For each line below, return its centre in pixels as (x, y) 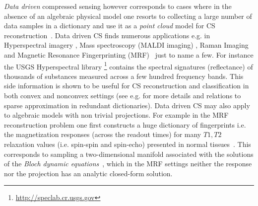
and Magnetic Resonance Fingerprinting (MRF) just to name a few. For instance (129, 54)
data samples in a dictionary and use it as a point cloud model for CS (110, 26)
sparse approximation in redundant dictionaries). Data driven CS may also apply (127, 105)
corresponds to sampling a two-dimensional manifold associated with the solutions (129, 154)
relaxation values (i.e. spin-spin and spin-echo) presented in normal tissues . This (128, 144)
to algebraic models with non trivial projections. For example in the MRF (116, 115)
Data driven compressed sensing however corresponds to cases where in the (118, 6)
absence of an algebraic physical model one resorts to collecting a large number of (128, 16)
